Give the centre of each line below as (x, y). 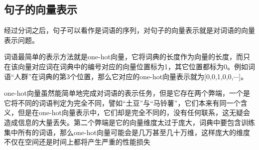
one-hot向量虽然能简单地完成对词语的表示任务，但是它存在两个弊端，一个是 (127, 93)
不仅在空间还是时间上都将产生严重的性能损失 (77, 142)
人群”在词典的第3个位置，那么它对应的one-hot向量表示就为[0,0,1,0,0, (124, 76)
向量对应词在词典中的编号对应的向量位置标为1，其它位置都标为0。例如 (133, 66)
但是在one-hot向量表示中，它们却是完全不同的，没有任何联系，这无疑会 (134, 112)
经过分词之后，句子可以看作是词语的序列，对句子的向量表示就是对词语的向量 (129, 30)
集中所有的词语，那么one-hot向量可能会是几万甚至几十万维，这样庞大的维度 (127, 132)
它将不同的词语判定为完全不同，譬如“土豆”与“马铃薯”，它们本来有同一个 (122, 102)
